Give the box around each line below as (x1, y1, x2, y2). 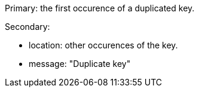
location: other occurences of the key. (29, 40, 178, 50)
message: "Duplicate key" (29, 59, 131, 69)
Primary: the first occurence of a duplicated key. (5, 3, 195, 13)
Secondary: (5, 22, 50, 32)
